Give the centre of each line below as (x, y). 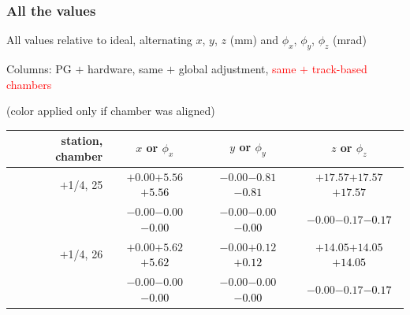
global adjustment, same (237, 69)
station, (82, 141)
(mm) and (254, 40)
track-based (339, 69)
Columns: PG (39, 69)
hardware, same (125, 69)
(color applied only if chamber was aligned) (111, 111)
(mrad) (350, 40)
